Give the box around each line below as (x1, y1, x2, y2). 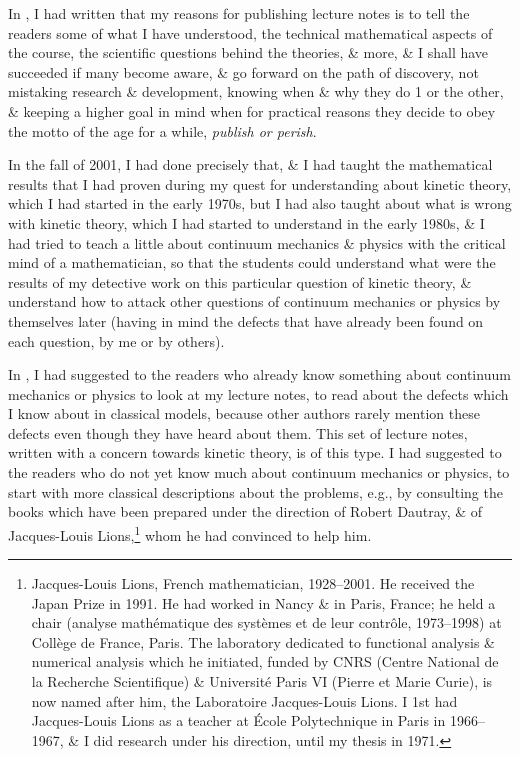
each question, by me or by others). (8, 330, 225, 351)
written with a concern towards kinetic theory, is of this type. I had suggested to (8, 442, 502, 463)
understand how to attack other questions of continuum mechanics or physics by (8, 291, 501, 312)
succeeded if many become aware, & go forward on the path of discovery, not (8, 61, 479, 82)
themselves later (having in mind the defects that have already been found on (8, 310, 484, 331)
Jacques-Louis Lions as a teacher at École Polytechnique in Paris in (31, 710, 446, 731)
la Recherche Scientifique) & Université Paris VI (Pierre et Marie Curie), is (31, 671, 493, 692)
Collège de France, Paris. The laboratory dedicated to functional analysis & (31, 631, 495, 652)
